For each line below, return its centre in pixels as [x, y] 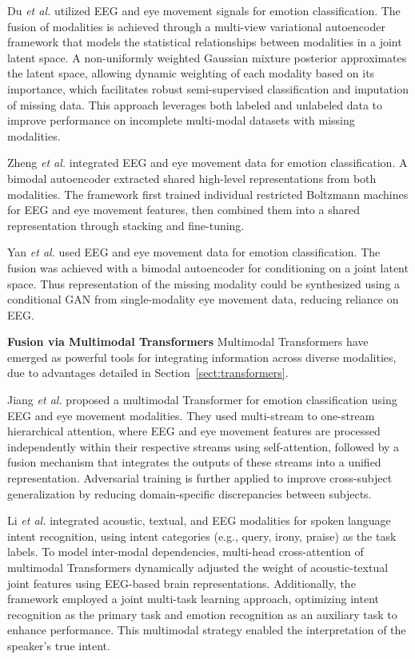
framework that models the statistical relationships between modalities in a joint [205, 42]
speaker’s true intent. [59, 645]
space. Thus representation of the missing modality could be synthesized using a [204, 283]
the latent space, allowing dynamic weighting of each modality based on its [191, 73]
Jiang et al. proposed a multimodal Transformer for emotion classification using [202, 400]
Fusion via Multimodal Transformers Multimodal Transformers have [188, 341]
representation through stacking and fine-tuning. [126, 225]
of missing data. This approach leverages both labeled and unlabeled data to [195, 104]
